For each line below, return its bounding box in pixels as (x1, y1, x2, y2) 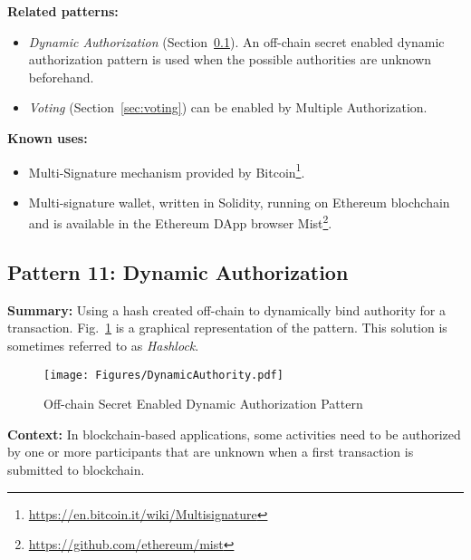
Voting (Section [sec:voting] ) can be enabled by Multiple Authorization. (28, 98, 428, 117)
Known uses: (7, 128, 88, 147)
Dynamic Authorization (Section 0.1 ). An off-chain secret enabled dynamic (28, 32, 445, 51)
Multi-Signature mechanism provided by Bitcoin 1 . (28, 159, 305, 181)
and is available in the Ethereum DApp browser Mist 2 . (28, 211, 332, 233)
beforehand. (28, 67, 94, 86)
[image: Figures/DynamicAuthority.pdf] (43, 368, 284, 381)
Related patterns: (7, 2, 119, 20)
